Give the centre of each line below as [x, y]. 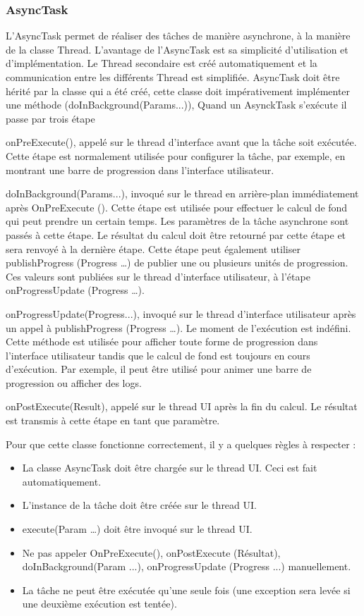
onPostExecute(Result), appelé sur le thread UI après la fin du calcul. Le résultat [182, 406]
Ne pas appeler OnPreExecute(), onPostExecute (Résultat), [151, 552]
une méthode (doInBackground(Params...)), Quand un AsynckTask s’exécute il [176, 105]
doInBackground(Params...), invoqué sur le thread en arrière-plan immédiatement [182, 193]
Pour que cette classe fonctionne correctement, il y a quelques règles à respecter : [181, 444]
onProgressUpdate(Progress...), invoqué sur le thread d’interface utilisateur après [181, 313]
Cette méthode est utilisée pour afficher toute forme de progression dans [162, 341]
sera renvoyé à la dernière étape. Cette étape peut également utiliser [153, 248]
